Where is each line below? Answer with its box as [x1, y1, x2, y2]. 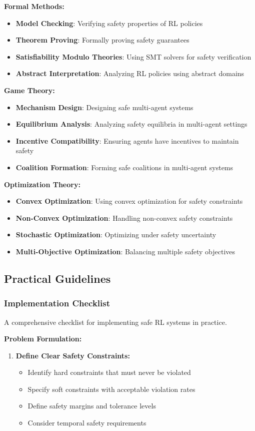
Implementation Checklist [4, 297, 110, 309]
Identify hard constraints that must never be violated [27, 367, 191, 377]
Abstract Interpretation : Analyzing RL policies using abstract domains [15, 68, 244, 79]
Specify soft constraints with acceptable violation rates [27, 383, 195, 394]
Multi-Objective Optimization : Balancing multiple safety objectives [15, 246, 235, 256]
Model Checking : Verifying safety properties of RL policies [15, 18, 203, 28]
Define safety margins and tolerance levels [27, 400, 156, 411]
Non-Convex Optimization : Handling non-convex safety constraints [15, 212, 233, 223]
